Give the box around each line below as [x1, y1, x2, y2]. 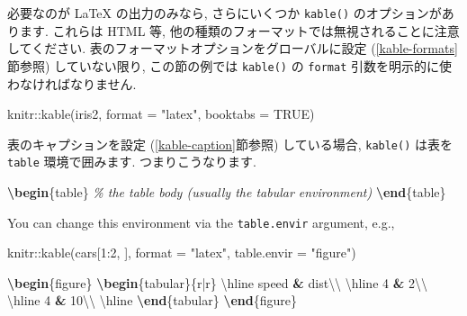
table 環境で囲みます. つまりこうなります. [7, 152, 256, 171]
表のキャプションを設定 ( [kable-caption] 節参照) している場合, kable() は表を [7, 134, 454, 153]
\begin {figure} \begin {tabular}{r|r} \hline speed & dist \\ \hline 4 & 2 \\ [7, 273, 427, 292]
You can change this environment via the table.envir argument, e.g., [7, 212, 395, 231]
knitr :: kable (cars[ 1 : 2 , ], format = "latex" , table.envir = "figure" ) [7, 243, 356, 262]
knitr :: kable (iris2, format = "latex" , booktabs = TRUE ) [7, 104, 315, 123]
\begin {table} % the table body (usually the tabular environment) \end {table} [7, 183, 446, 201]
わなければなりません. [7, 74, 137, 93]
